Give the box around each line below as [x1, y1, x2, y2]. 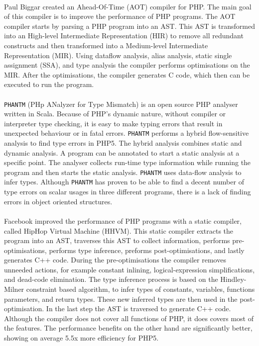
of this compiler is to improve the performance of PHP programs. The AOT [4, 11, 236, 21]
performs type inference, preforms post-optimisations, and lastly [49, 245, 245, 255]
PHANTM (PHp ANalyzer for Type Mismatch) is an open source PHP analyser [4, 98, 238, 109]
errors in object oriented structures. [4, 196, 113, 206]
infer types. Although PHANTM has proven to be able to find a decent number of [4, 176, 244, 187]
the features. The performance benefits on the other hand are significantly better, [4, 323, 253, 333]
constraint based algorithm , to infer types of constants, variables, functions [26, 284, 255, 294]
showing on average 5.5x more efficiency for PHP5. [4, 333, 159, 343]
